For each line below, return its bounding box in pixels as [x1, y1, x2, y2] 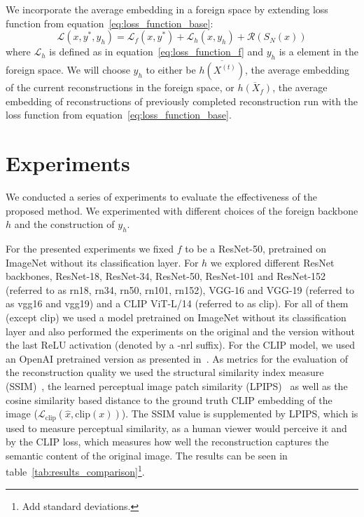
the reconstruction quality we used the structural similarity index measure [6, 365, 324, 380]
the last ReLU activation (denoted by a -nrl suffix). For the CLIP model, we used [6, 337, 356, 352]
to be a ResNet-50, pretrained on [185, 241, 326, 256]
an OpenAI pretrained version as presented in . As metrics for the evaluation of [6, 351, 349, 365]
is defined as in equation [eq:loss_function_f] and [49, 44, 264, 59]
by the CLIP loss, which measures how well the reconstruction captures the [6, 434, 329, 449]
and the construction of [14, 217, 115, 231]
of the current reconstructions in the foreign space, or [6, 80, 234, 95]
